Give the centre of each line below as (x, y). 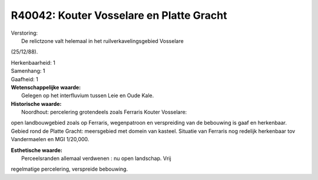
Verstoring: (24, 33)
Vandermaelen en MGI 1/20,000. (50, 139)
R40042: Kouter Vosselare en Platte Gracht (119, 15)
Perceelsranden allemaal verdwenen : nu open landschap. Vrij (96, 158)
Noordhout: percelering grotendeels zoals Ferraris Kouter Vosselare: (104, 112)
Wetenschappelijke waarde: (46, 87)
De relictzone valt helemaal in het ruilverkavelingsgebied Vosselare (102, 41)
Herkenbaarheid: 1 (33, 62)
